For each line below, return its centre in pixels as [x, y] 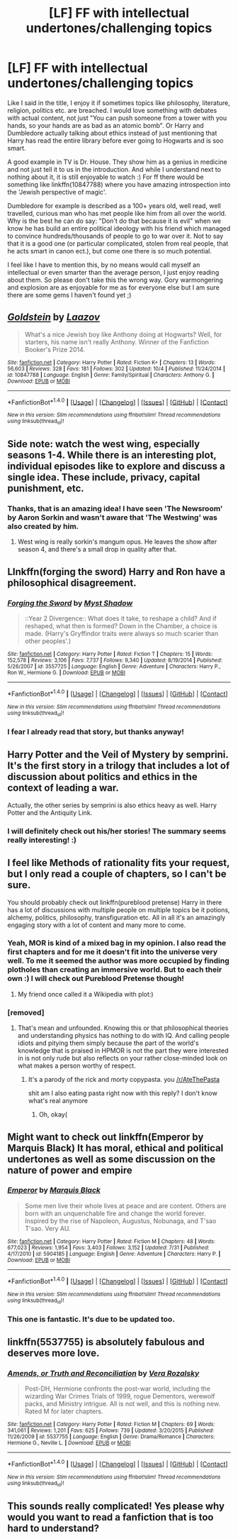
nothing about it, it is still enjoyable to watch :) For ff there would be [106, 177]
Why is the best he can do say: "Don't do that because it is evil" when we [114, 221]
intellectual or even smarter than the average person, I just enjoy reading [113, 272]
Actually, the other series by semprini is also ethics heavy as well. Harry [112, 805]
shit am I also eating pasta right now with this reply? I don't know [123, 1093]
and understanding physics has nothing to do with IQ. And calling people [124, 1036]
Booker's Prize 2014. [55, 349]
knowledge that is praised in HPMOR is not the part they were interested [123, 1051]
